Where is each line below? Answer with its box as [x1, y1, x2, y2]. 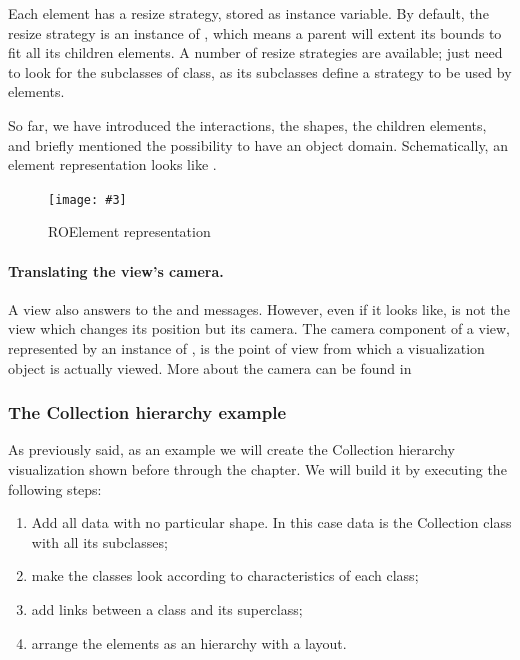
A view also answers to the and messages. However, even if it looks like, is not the [8, 298, 510, 319]
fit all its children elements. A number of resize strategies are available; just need [8, 42, 503, 63]
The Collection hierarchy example [8, 400, 287, 425]
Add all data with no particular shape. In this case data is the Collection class [31, 512, 512, 533]
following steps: [8, 478, 102, 499]
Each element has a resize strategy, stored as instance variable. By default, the [8, 3, 489, 23]
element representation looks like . [8, 154, 217, 175]
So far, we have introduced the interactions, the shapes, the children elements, [8, 114, 487, 135]
